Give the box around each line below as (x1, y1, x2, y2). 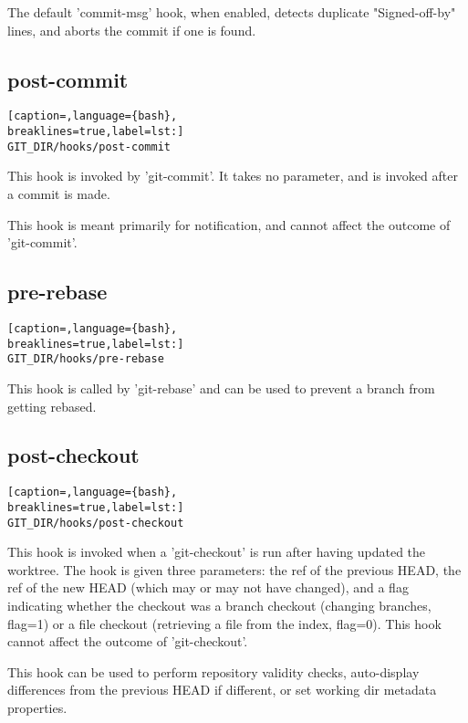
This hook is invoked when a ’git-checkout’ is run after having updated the (7, 542, 426, 561)
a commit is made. (7, 183, 110, 203)
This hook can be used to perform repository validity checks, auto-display (7, 662, 420, 681)
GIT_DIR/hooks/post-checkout (7, 516, 184, 529)
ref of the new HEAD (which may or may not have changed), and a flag (7, 578, 409, 597)
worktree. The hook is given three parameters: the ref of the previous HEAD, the (7, 560, 462, 579)
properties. (7, 698, 68, 718)
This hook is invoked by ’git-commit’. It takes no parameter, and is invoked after (7, 166, 458, 185)
